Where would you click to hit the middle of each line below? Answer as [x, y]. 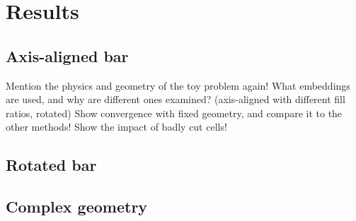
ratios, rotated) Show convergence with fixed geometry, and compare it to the [174, 113]
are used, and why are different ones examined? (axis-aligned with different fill [176, 99]
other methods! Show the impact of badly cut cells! [116, 127]
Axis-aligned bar [67, 55]
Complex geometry [77, 207]
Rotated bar [51, 165]
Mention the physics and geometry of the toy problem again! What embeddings [178, 85]
